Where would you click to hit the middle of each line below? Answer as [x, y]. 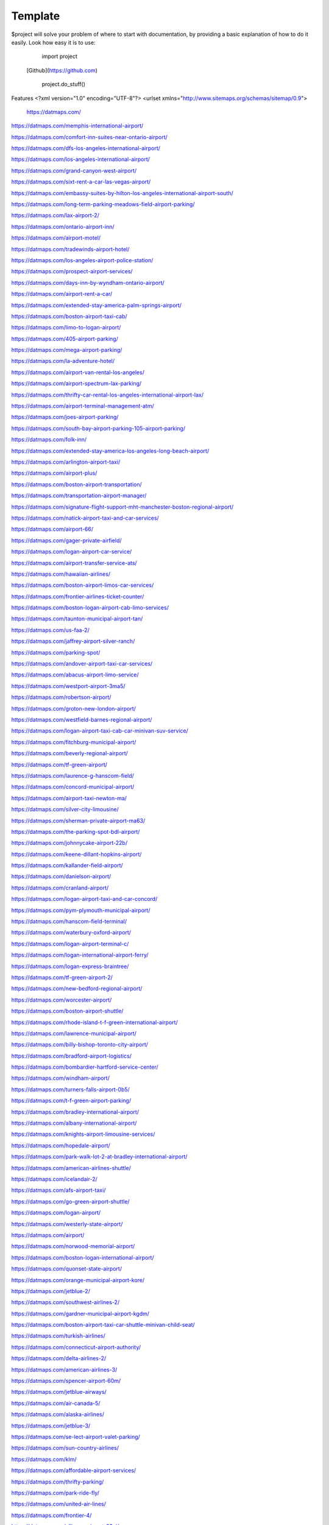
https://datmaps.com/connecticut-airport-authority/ [76, 1347]
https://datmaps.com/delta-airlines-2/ [59, 1358]
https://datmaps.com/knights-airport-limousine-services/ [83, 1134]
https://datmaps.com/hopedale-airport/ [61, 1145]
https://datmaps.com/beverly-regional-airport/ [69, 753]
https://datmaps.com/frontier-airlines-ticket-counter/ [78, 596]
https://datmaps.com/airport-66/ [52, 529]
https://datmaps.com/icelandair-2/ [54, 1179]
